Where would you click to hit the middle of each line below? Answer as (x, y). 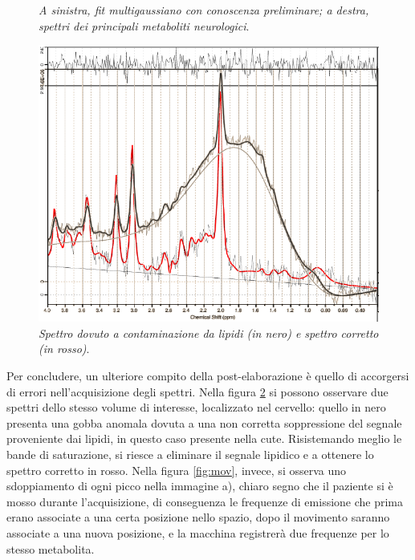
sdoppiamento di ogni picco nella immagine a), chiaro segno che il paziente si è (200, 486)
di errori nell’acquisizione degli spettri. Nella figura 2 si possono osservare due (197, 391)
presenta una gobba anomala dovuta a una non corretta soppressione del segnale (204, 422)
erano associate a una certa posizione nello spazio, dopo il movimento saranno (198, 517)
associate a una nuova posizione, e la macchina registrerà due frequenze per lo (198, 533)
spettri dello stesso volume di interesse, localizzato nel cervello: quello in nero (196, 407)
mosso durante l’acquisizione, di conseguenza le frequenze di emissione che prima (205, 501)
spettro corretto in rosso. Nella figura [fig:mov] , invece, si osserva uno (177, 470)
